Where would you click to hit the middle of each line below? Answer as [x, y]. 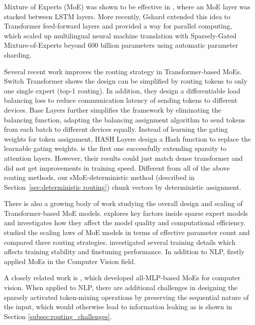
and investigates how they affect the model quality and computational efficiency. [125, 222]
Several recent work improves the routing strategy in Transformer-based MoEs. [123, 71]
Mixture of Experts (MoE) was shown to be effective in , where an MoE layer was [127, 6]
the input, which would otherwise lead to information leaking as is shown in [118, 307]
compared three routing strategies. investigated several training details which [120, 242]
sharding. [18, 54]
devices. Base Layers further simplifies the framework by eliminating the [113, 109]
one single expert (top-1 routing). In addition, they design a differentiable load [122, 90]
